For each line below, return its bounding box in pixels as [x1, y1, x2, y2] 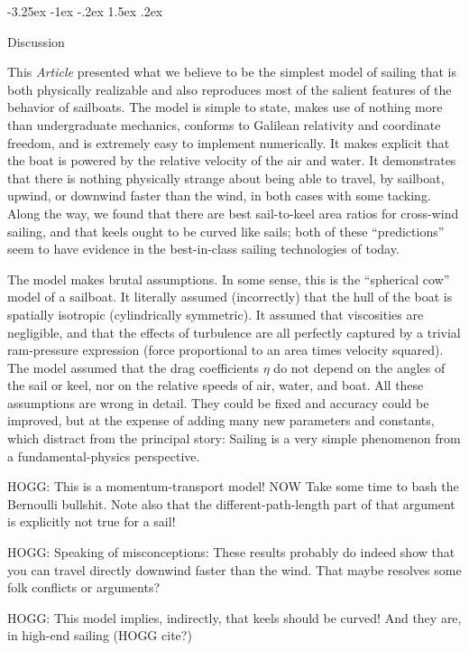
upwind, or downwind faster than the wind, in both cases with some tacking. [7, 186, 431, 205]
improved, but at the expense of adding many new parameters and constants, [7, 411, 435, 430]
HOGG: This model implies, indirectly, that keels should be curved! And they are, [7, 608, 462, 627]
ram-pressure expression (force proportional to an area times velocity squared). [7, 340, 444, 359]
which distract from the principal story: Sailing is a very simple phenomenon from [7, 429, 461, 448]
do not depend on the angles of [273, 358, 446, 377]
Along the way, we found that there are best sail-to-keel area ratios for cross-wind [7, 203, 459, 222]
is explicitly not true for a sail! [7, 512, 176, 531]
